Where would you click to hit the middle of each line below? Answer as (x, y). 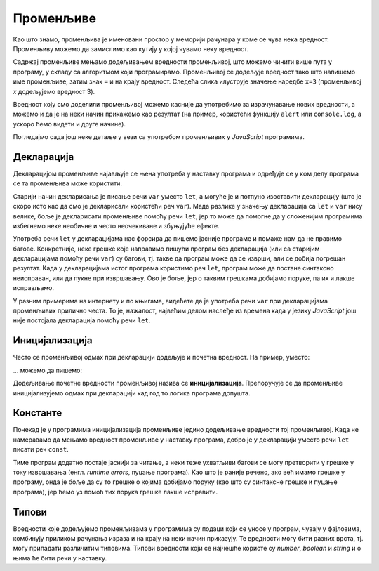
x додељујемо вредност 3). (54, 91)
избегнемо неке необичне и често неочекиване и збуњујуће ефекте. (117, 225)
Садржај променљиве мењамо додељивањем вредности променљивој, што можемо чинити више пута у (173, 62)
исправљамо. (33, 288)
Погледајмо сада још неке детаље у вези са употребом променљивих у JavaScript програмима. (159, 137)
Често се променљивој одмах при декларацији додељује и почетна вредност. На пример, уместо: (161, 357)
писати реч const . (41, 449)
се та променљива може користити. (68, 183)
